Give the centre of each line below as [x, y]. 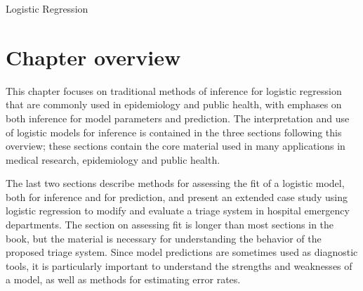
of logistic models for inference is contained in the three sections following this [174, 132]
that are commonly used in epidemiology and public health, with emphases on [174, 104]
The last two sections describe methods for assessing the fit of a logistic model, [175, 183]
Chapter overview [93, 57]
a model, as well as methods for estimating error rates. [123, 279]
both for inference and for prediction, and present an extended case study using [177, 196]
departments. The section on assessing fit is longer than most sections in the [170, 225]
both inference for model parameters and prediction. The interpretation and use [178, 118]
